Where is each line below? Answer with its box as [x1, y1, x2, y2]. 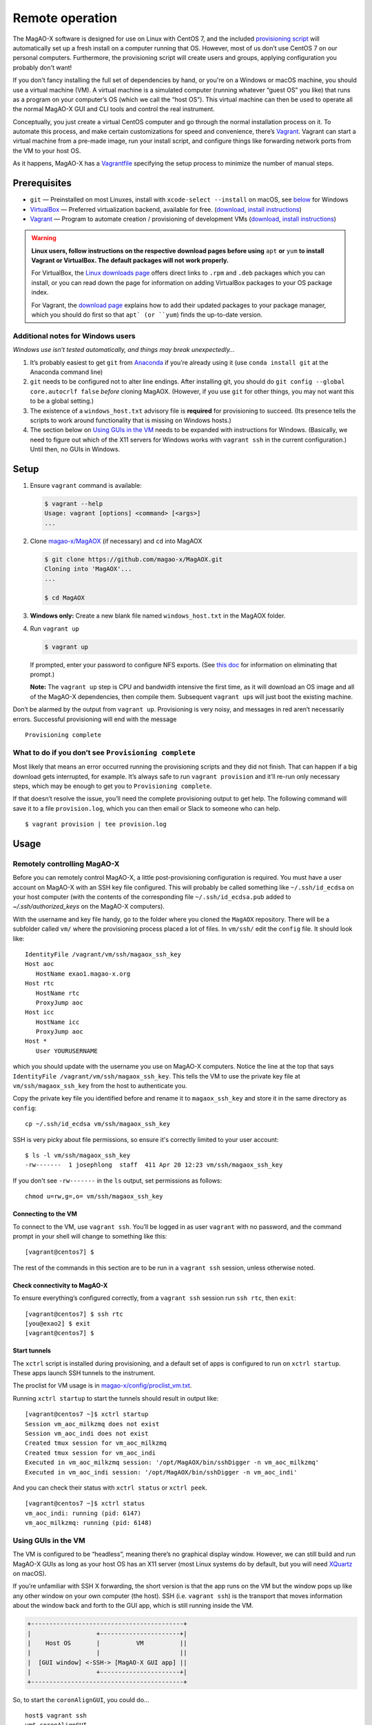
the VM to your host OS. [12, 146, 81, 155]
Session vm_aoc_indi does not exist [25, 1430, 149, 1438]
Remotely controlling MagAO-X [12, 859, 120, 869]
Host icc [25, 1008, 54, 1016]
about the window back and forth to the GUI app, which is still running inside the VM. [12, 1601, 254, 1610]
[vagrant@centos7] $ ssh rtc [25, 1310, 123, 1318]
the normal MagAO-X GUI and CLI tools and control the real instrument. [12, 105, 215, 113]
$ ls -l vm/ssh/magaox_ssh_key [25, 1152, 131, 1159]
